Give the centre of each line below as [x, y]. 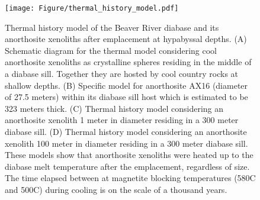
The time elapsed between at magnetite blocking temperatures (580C [130, 178]
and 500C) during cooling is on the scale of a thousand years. [116, 189]
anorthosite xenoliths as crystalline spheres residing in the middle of [128, 62]
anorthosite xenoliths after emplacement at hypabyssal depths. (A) [126, 39]
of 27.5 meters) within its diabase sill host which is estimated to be [126, 97]
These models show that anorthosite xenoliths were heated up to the [129, 155]
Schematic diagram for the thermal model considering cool [111, 50]
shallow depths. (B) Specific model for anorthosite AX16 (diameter [126, 85]
